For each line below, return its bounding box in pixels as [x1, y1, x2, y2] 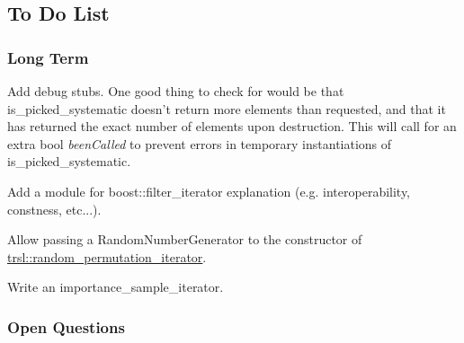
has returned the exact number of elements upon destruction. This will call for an [7, 117, 457, 136]
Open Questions [7, 315, 125, 338]
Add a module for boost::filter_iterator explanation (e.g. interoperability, [7, 181, 411, 200]
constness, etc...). [7, 199, 102, 218]
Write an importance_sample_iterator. [7, 277, 224, 296]
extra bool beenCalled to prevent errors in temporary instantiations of [7, 134, 392, 153]
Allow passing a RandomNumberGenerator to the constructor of [7, 230, 362, 249]
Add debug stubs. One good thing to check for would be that [7, 82, 344, 100]
